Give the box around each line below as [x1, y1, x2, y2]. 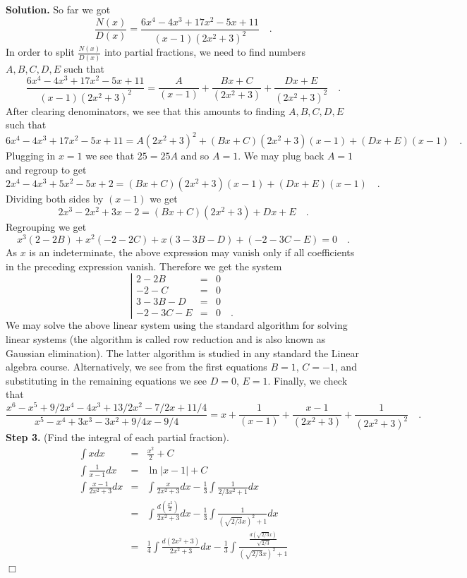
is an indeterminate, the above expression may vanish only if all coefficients [29, 244, 355, 259]
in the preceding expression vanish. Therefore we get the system [6, 258, 282, 273]
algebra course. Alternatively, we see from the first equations [6, 359, 267, 374]
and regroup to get [6, 162, 87, 177]
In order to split [6, 44, 75, 59]
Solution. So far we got [6, 2, 111, 16]
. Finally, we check [267, 373, 348, 387]
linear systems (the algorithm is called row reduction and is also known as [6, 332, 326, 346]
